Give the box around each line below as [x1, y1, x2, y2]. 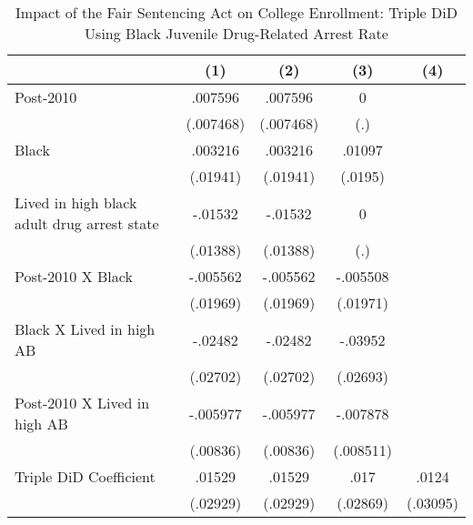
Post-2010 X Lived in [15, 392, 150, 413]
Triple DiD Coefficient [15, 466, 156, 487]
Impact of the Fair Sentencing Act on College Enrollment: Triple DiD [15, 2, 458, 23]
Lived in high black [15, 192, 137, 213]
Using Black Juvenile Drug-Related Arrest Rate [85, 23, 388, 44]
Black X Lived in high [15, 318, 156, 339]
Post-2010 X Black [15, 266, 133, 287]
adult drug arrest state [15, 213, 159, 234]
